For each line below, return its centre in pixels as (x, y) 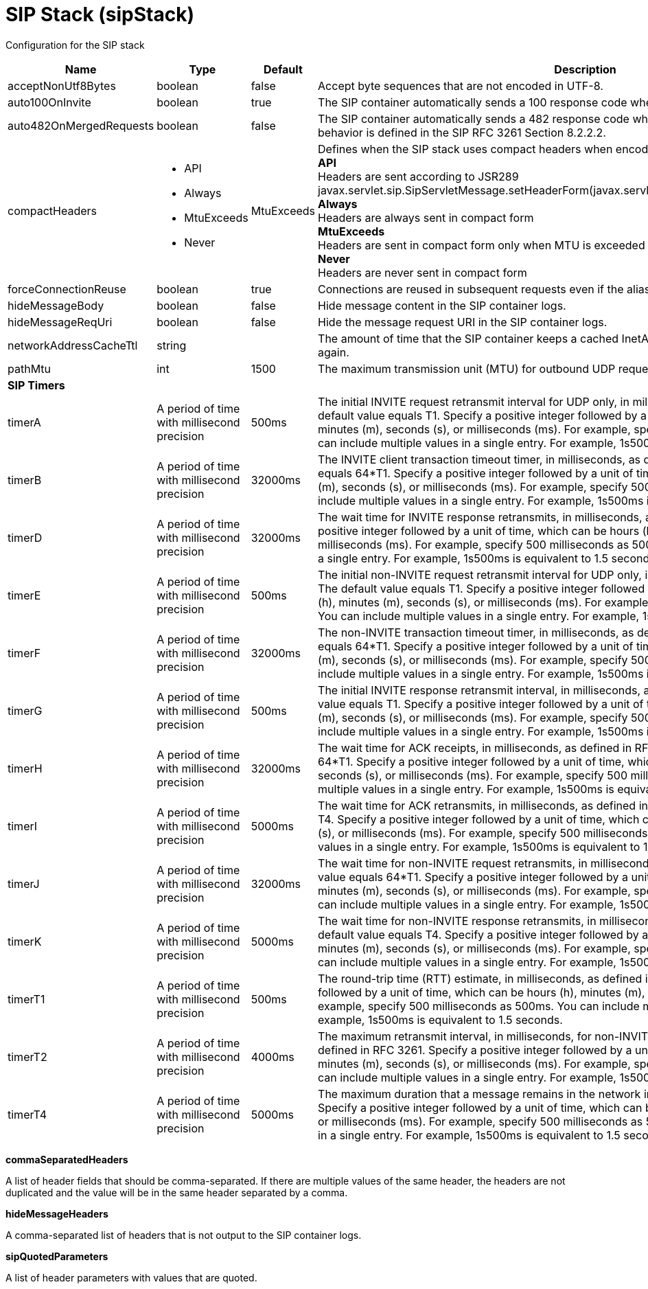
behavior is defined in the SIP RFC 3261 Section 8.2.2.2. (462, 132)
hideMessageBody (56, 305)
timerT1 (26, 999)
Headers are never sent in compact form (423, 272)
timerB (25, 480)
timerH (25, 768)
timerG (25, 710)
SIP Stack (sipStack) (100, 14)
